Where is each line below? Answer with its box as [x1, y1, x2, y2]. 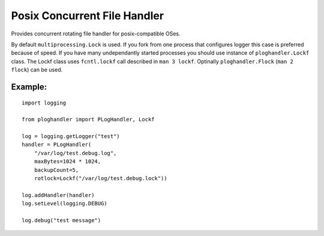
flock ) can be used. [11, 66, 63, 73]
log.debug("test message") [22, 217, 101, 223]
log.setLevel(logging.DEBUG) [22, 200, 107, 207]
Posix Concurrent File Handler [11, 9, 164, 22]
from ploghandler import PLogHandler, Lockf [22, 116, 155, 123]
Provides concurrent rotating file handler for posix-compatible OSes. [11, 30, 181, 37]
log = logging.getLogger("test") [22, 133, 120, 140]
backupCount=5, [34, 166, 79, 174]
